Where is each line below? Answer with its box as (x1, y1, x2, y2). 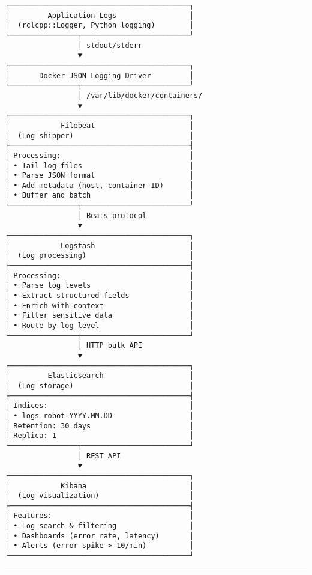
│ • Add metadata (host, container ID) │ (5, 181, 194, 190)
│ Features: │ (5, 511, 194, 520)
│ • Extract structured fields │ (5, 291, 194, 300)
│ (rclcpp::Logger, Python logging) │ (5, 21, 194, 30)
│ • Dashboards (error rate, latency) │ (5, 531, 194, 540)
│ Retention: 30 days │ (5, 421, 194, 430)
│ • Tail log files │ (5, 161, 194, 170)
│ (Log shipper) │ (5, 131, 194, 140)
